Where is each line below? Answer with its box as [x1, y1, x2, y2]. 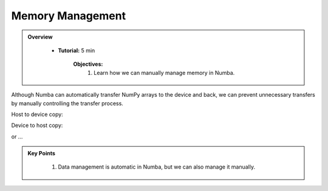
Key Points [27, 150, 56, 157]
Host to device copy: [11, 111, 63, 118]
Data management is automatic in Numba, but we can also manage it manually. [58, 163, 255, 170]
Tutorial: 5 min [58, 47, 95, 54]
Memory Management [11, 9, 126, 22]
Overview [27, 33, 53, 40]
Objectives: [73, 60, 103, 68]
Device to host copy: [11, 121, 63, 129]
